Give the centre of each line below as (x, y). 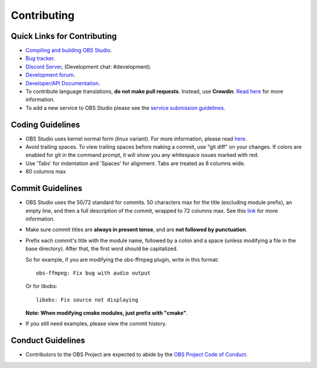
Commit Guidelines (47, 188)
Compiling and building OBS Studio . (69, 51)
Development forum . (50, 75)
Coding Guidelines (45, 124)
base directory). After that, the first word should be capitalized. (102, 249)
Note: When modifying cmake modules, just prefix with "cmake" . (107, 313)
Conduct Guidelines (48, 341)
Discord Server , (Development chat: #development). (89, 66)
